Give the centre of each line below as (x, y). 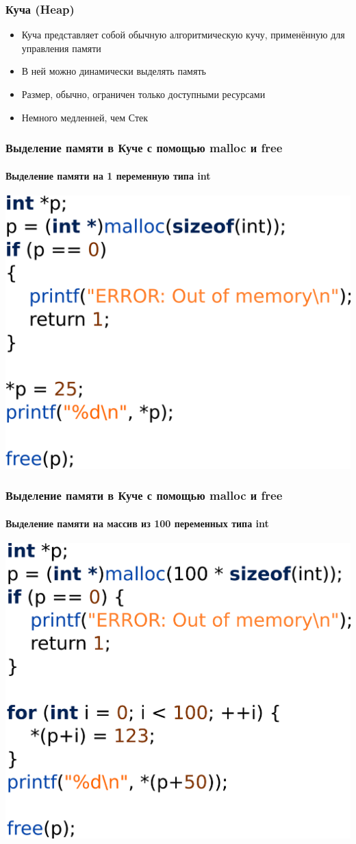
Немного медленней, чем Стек (85, 117)
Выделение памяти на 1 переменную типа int (108, 175)
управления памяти (61, 48)
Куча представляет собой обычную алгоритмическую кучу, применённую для (183, 35)
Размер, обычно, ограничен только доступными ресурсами (143, 94)
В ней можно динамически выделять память (114, 71)
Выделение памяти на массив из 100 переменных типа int (137, 523)
